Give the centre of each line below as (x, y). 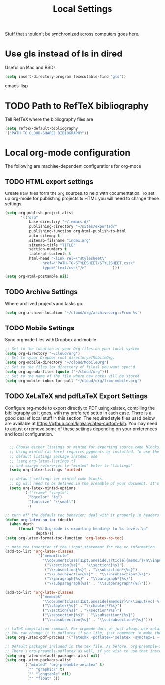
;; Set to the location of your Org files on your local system (72, 349)
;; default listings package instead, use (54, 456)
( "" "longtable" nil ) (49, 674)
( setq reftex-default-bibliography (41, 128)
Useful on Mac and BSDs (30, 68)
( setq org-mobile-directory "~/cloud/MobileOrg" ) (57, 362)
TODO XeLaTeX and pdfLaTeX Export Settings (77, 396)
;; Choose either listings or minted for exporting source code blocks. (85, 447)
